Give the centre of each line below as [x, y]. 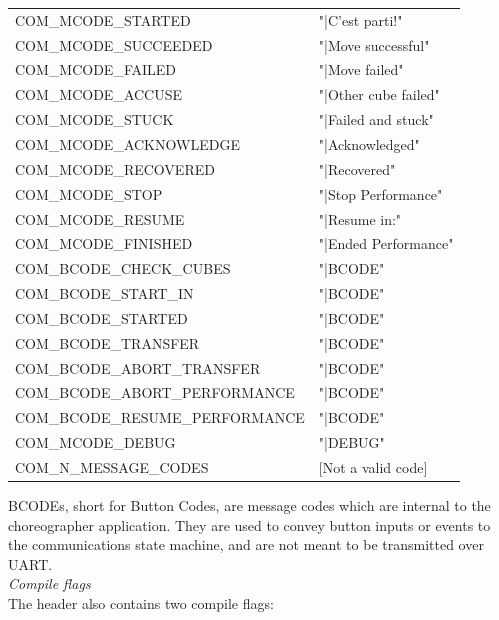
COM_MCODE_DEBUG [95, 442]
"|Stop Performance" [380, 193]
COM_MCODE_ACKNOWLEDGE [127, 143]
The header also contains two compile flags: [141, 603]
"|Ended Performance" [386, 243]
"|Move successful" [374, 44]
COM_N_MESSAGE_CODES [112, 466]
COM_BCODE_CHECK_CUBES [123, 268]
